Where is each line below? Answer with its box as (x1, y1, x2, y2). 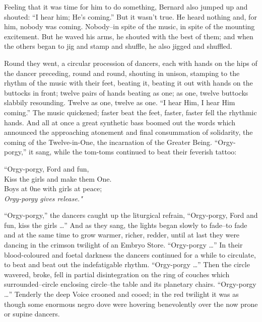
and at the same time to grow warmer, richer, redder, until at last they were (4, 229, 240, 240)
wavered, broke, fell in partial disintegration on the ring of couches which (4, 269, 230, 279)
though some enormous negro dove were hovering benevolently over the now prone (4, 298, 258, 309)
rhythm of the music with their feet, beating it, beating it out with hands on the (4, 77, 253, 88)
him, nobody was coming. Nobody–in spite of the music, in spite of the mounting (4, 21, 255, 32)
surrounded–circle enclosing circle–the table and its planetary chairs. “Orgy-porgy (4, 279, 256, 289)
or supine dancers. (4, 308, 60, 319)
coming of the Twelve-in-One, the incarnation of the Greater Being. (4, 136, 213, 147)
